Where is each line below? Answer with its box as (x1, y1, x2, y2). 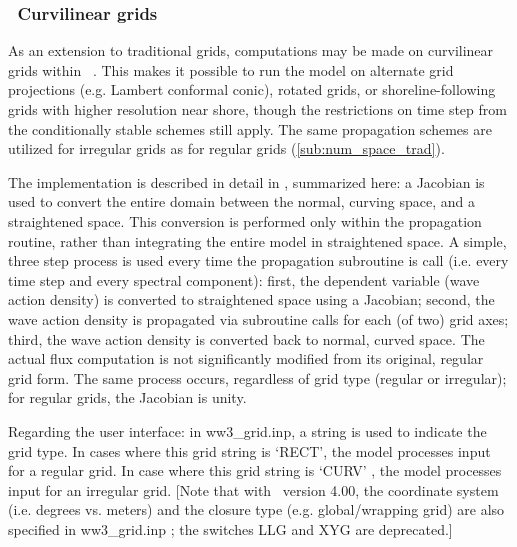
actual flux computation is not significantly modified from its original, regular (8, 348, 484, 369)
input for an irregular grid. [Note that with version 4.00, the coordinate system (8, 479, 499, 500)
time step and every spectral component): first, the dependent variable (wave (8, 269, 480, 290)
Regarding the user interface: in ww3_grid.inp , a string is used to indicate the (8, 420, 487, 441)
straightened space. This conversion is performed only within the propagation (8, 210, 482, 231)
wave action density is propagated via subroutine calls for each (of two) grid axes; (8, 308, 509, 329)
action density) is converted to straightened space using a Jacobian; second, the (8, 289, 495, 310)
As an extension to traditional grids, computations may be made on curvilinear (8, 40, 494, 61)
